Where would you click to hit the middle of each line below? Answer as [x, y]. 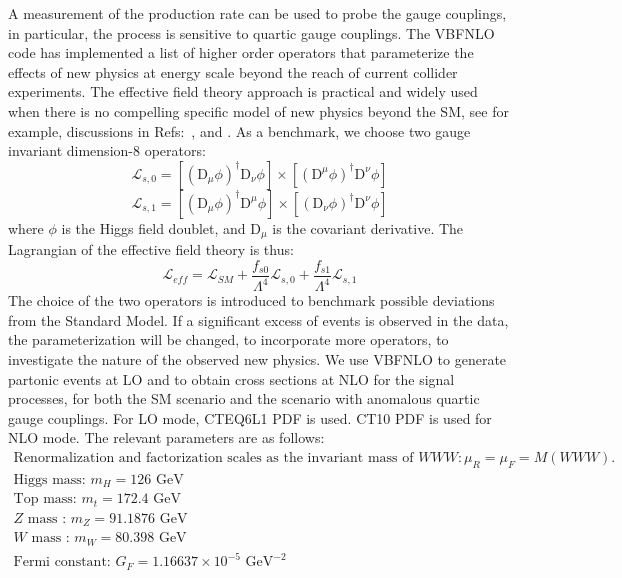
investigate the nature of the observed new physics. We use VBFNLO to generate [257, 358]
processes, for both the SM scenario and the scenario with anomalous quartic [244, 398]
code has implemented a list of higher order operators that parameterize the [241, 52]
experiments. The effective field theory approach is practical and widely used [243, 91]
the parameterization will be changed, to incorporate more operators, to [228, 339]
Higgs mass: [49, 479]
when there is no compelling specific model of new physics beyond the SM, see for [258, 110]
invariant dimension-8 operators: [107, 150]
